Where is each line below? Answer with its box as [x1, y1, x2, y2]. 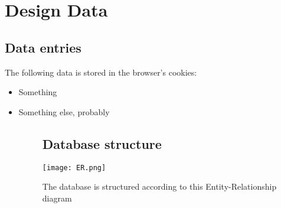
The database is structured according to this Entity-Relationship [42, 180, 277, 193]
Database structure [42, 134, 162, 152]
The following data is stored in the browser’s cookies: [5, 66, 197, 78]
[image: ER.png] [42, 163, 106, 172]
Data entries [5, 38, 81, 56]
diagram [42, 191, 72, 204]
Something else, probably [18, 105, 110, 118]
